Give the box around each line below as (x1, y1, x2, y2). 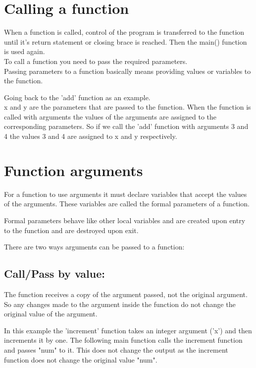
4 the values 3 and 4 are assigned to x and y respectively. (4, 131, 177, 141)
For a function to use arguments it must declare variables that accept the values (4, 188, 247, 199)
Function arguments (4, 160, 143, 180)
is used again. (4, 46, 45, 57)
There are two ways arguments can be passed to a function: (4, 242, 185, 252)
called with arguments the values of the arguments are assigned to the (4, 111, 217, 122)
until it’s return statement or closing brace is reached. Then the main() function (4, 36, 247, 47)
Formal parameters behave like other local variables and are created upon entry (4, 215, 246, 225)
